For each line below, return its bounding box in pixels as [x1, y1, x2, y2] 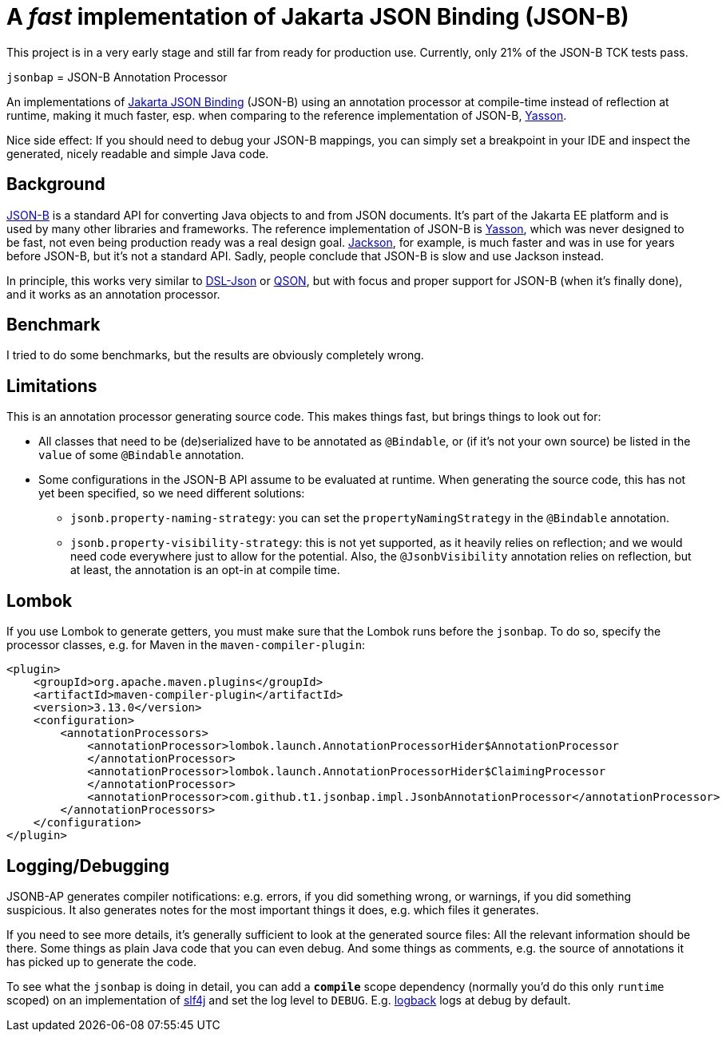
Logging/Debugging [6, 855, 170, 876]
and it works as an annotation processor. [6, 287, 220, 301]
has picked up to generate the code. [6, 954, 197, 969]
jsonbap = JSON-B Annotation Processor [6, 69, 228, 84]
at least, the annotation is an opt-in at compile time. [70, 563, 340, 577]
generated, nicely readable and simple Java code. [6, 146, 269, 160]
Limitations [6, 375, 97, 396]
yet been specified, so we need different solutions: [38, 486, 305, 501]
